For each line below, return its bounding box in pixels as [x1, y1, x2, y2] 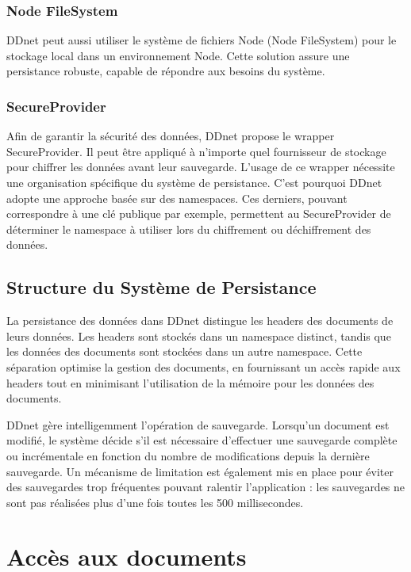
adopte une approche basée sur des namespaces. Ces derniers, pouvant [6, 189, 348, 206]
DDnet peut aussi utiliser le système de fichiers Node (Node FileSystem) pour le [6, 32, 397, 48]
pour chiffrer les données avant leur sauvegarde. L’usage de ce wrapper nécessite [6, 158, 395, 175]
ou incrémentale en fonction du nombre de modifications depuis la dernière [6, 447, 370, 463]
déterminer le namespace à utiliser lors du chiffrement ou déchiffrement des [6, 220, 371, 237]
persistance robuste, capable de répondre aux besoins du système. [6, 63, 325, 79]
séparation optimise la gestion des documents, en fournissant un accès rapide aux [6, 358, 401, 375]
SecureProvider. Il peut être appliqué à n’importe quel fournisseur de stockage [6, 143, 386, 159]
